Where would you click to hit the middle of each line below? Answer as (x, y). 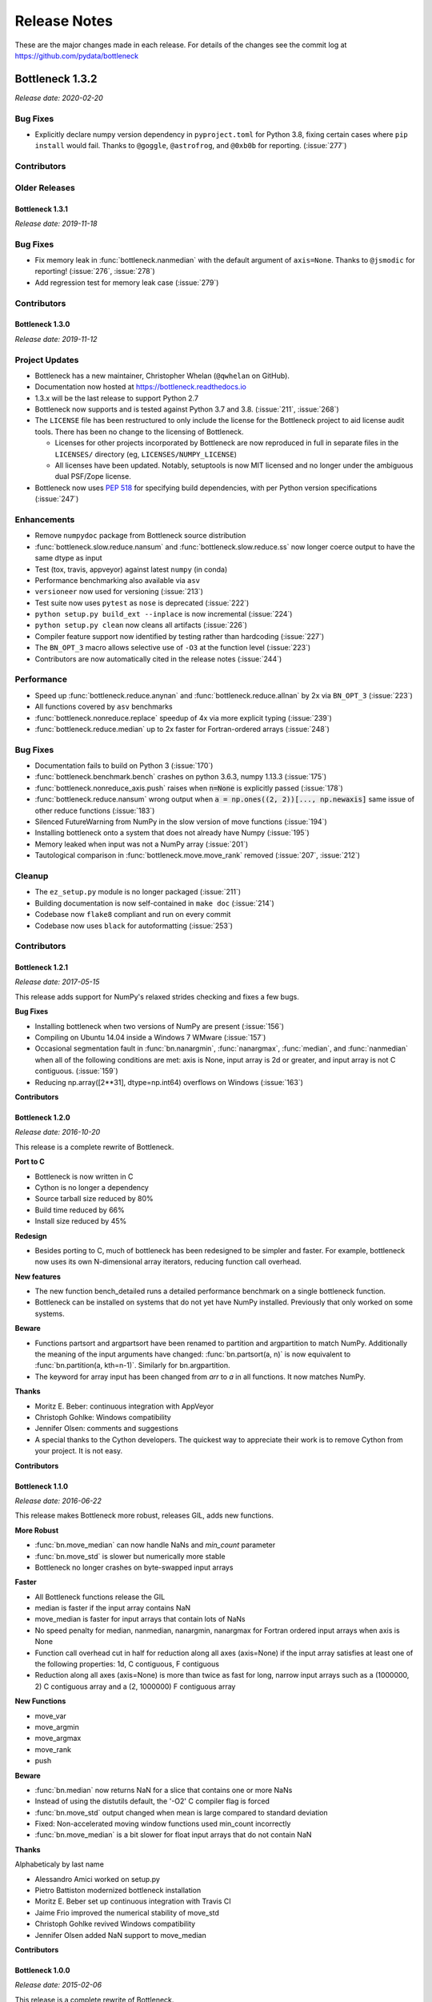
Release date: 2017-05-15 (57, 982)
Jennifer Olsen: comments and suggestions (107, 1429)
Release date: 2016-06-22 (58, 1501)
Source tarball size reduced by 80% (94, 1199)
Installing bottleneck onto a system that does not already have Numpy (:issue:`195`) (172, 833)
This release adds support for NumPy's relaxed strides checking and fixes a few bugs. (157, 996)
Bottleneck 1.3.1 (41, 209)
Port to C (30, 1162)
